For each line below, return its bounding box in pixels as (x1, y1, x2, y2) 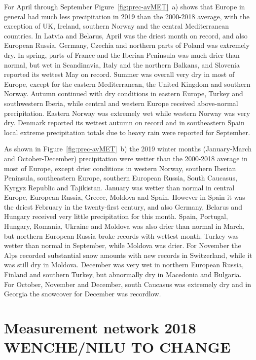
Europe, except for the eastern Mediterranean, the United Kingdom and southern (4, 78, 251, 89)
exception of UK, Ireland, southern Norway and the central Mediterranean (4, 21, 229, 31)
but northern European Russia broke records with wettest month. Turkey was (4, 230, 239, 241)
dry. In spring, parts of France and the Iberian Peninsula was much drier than (4, 49, 240, 60)
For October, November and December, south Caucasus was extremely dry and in (4, 279, 252, 289)
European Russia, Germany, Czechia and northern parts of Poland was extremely (4, 40, 250, 50)
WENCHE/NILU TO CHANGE (4, 337, 231, 357)
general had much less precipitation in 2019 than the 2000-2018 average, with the (4, 11, 250, 21)
